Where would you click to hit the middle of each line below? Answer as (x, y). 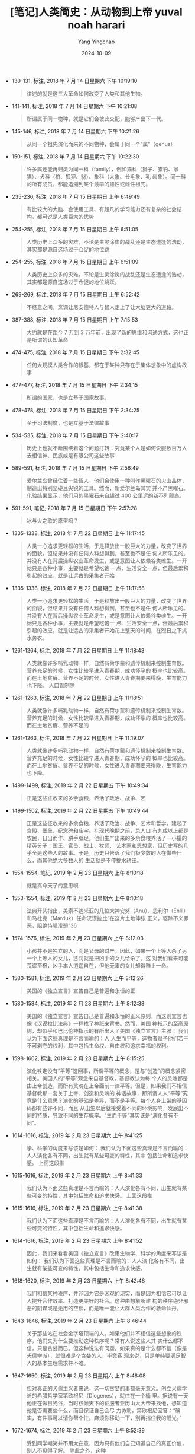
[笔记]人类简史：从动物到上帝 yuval (96, 12)
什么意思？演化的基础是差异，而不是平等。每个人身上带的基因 (112, 1100)
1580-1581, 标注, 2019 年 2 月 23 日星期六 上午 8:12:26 (77, 978)
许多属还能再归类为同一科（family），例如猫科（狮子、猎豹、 (100, 169)
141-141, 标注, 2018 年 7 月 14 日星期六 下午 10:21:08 (74, 106)
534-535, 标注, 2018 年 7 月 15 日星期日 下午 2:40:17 (75, 435)
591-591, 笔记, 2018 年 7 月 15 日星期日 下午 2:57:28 (74, 508)
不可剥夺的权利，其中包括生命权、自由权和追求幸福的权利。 (99, 1045)
